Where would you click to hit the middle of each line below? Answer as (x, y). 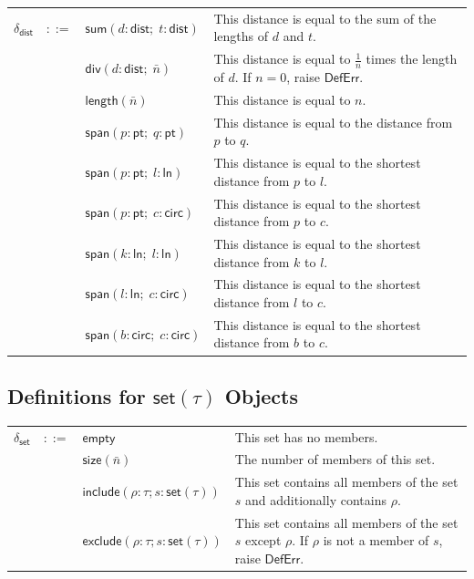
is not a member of (376, 540)
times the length (412, 59)
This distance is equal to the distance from (333, 122)
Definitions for (77, 395)
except (263, 540)
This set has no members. (306, 436)
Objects (261, 395)
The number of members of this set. (335, 459)
